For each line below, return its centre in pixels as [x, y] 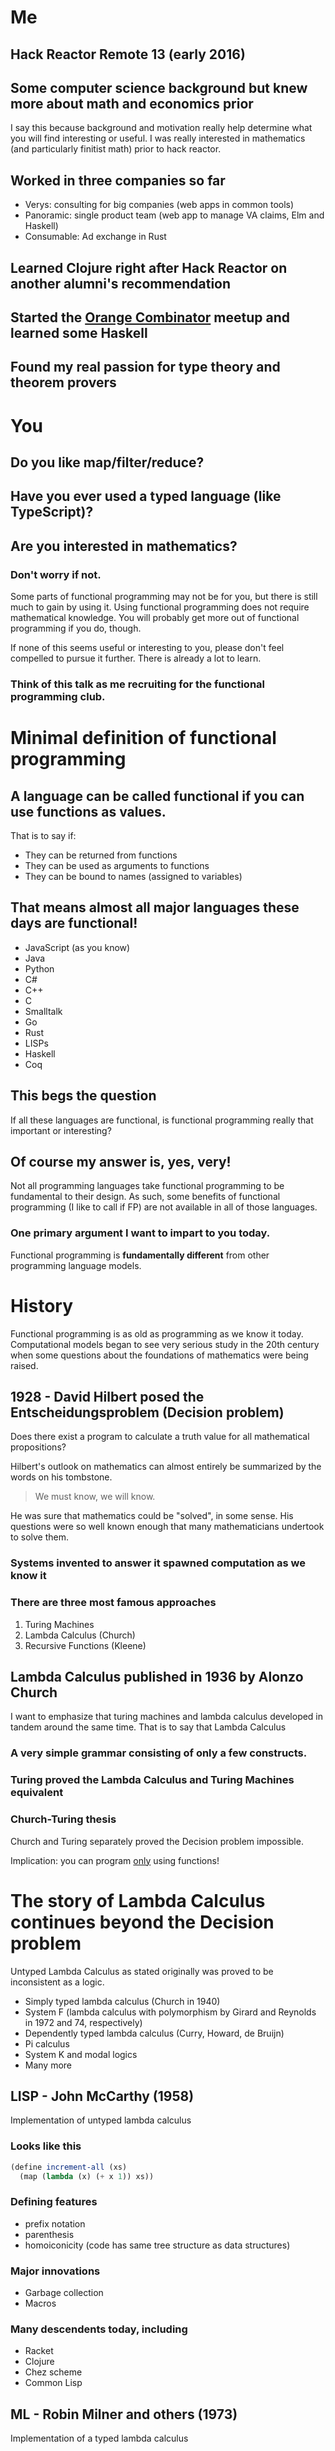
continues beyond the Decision [142, 1922]
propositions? [38, 1447]
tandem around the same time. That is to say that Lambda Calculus [148, 1727]
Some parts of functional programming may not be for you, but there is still [164, 597]
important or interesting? [61, 1130]
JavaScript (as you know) [77, 947]
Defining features [54, 2202]
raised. [24, 1365]
